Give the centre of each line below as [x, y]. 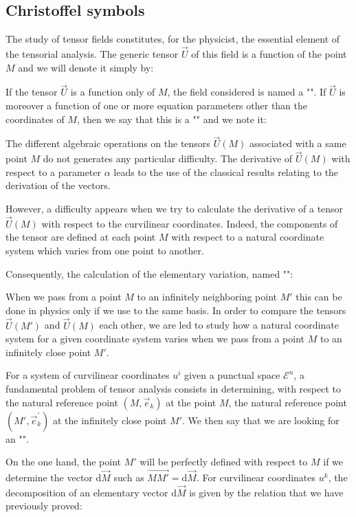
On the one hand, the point [64, 462]
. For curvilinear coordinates [256, 477]
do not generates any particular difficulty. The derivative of [168, 158]
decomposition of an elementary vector [87, 492]
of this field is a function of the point [269, 54]
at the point [191, 402]
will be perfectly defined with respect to [224, 462]
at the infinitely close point [110, 420]
